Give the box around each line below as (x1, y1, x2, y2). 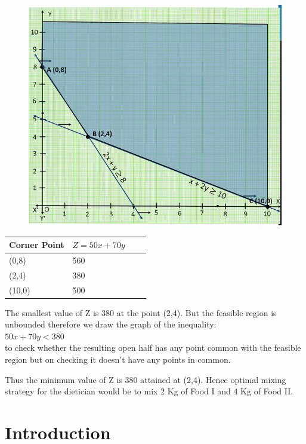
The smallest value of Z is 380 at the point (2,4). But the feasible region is (5, 306, 277, 319)
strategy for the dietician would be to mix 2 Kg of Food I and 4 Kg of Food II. (5, 385, 293, 397)
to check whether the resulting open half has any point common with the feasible (5, 341, 301, 354)
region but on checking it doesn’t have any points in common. (5, 353, 231, 366)
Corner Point (9, 238, 64, 251)
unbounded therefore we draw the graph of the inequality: (5, 318, 217, 330)
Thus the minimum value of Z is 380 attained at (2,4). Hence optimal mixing (5, 373, 286, 385)
